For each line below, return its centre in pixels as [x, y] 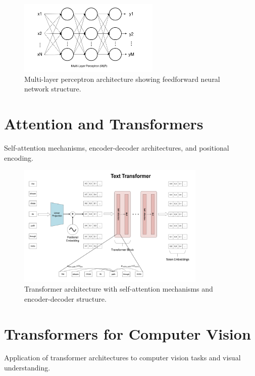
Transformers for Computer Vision [127, 333]
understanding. [27, 368]
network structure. [53, 89]
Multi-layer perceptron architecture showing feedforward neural [122, 79]
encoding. [19, 157]
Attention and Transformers [104, 124]
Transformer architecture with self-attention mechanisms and [119, 289]
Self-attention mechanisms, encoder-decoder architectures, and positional [117, 148]
